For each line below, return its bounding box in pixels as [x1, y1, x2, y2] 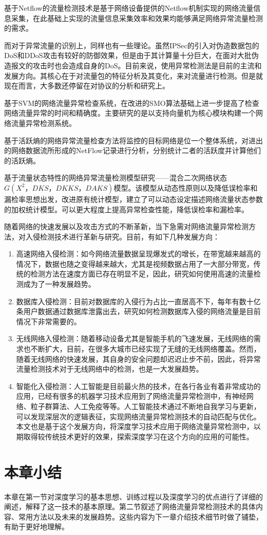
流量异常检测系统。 [11, 117, 76, 128]
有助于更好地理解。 [4, 521, 69, 532]
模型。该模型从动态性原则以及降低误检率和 [113, 182, 258, 193]
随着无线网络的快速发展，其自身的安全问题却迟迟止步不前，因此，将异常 [16, 353, 261, 364]
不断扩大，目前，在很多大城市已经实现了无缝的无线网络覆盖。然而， [30, 343, 261, 354]
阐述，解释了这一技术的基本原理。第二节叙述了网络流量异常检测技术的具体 [4, 501, 256, 512]
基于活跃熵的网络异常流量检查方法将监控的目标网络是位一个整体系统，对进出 [4, 135, 263, 145]
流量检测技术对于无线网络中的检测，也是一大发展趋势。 [16, 363, 203, 374]
